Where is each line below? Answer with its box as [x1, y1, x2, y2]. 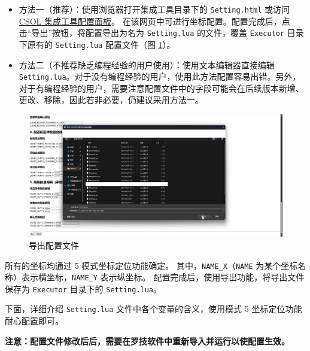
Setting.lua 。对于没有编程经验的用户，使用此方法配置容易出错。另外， [19, 70, 301, 83]
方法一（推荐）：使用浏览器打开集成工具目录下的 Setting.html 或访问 [19, 3, 290, 15]
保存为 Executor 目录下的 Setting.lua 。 [5, 282, 162, 295]
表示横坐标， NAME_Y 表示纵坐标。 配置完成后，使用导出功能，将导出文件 [21, 271, 305, 283]
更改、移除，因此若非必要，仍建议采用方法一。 [19, 93, 203, 106]
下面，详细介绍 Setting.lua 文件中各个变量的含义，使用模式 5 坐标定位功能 [5, 302, 302, 315]
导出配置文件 [29, 238, 79, 251]
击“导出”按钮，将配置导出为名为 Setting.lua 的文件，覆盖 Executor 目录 [19, 26, 304, 39]
